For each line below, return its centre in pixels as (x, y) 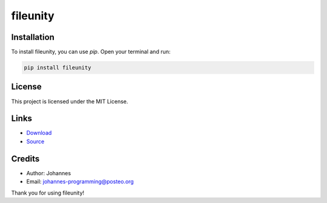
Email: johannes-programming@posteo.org (80, 182)
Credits (25, 159)
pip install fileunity (58, 68)
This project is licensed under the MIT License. (70, 101)
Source (35, 141)
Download (39, 133)
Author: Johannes (49, 173)
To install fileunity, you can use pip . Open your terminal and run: (91, 52)
